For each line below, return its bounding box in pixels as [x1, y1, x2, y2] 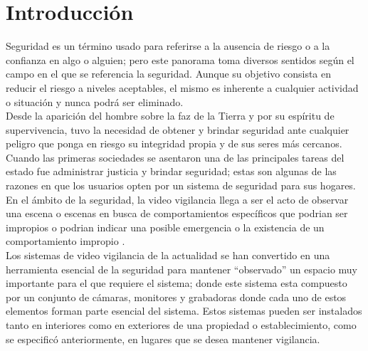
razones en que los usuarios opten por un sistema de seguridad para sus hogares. [6, 178, 356, 193]
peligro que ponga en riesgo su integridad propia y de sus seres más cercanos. [6, 136, 342, 151]
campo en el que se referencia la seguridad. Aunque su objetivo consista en [6, 66, 332, 81]
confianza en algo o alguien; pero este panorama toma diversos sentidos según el [6, 52, 354, 67]
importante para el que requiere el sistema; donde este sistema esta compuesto [6, 276, 347, 290]
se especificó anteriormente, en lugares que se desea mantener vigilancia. [6, 331, 320, 346]
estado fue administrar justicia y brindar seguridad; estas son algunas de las [6, 164, 337, 179]
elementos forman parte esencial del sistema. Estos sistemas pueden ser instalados [6, 303, 362, 318]
